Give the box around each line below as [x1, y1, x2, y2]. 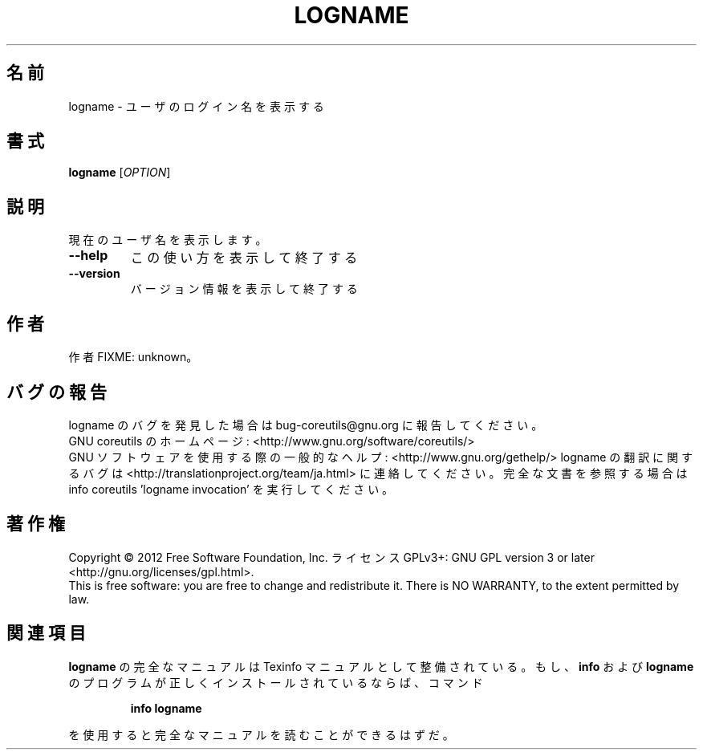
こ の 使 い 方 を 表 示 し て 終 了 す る [130, 250, 358, 266]
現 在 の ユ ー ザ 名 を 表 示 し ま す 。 [68, 233, 267, 247]
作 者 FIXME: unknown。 [68, 350, 198, 364]
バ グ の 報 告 [6, 381, 107, 402]
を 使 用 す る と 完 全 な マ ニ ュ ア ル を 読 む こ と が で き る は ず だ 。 [68, 727, 454, 742]
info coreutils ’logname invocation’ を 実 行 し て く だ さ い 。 [68, 482, 394, 496]
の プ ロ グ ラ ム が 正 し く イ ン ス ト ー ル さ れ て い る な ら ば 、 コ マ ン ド [68, 675, 483, 689]
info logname [130, 701, 202, 715]
